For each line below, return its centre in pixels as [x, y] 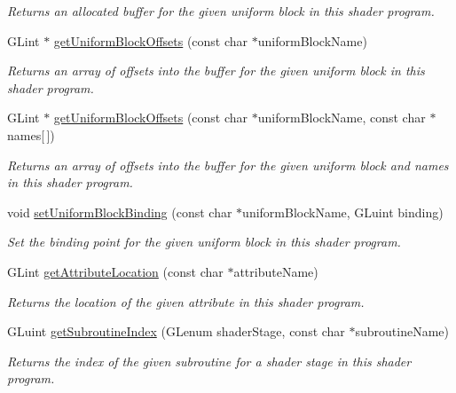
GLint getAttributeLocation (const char [115, 271]
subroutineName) [402, 331]
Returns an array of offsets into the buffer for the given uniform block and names [228, 165]
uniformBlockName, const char [342, 118]
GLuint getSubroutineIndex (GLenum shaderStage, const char [176, 331]
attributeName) [276, 271]
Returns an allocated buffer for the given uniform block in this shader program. [221, 11]
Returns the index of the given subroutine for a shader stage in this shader [209, 361]
